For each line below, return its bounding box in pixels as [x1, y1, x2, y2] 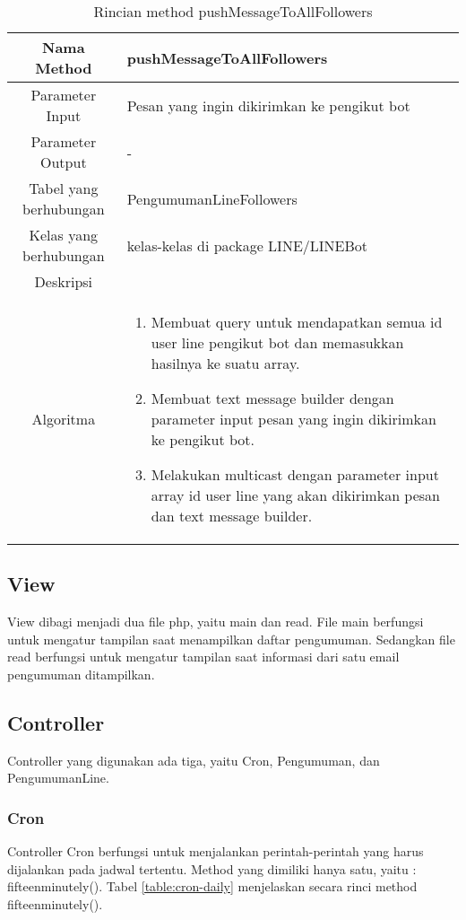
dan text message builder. [151, 505, 313, 526]
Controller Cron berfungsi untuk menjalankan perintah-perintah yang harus [7, 842, 424, 861]
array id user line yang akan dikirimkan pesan [151, 485, 441, 505]
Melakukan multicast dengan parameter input [151, 464, 439, 485]
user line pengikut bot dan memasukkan [151, 332, 404, 353]
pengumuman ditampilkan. [7, 664, 155, 683]
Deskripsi [34, 271, 93, 292]
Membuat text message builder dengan [151, 388, 394, 408]
